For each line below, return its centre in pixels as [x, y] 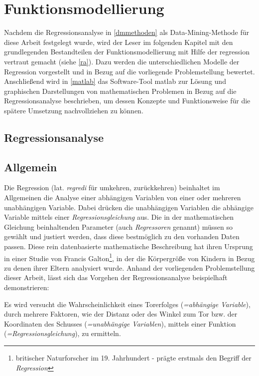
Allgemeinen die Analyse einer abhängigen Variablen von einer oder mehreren [123, 197]
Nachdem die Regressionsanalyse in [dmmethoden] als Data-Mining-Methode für [127, 32]
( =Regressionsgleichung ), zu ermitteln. [63, 333]
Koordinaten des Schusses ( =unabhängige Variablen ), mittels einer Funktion [120, 323]
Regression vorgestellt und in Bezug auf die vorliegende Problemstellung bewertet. [129, 71]
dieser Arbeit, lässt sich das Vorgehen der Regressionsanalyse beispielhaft [116, 277]
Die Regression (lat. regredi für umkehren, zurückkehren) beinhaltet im [112, 188]
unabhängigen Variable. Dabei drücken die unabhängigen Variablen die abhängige [129, 207]
